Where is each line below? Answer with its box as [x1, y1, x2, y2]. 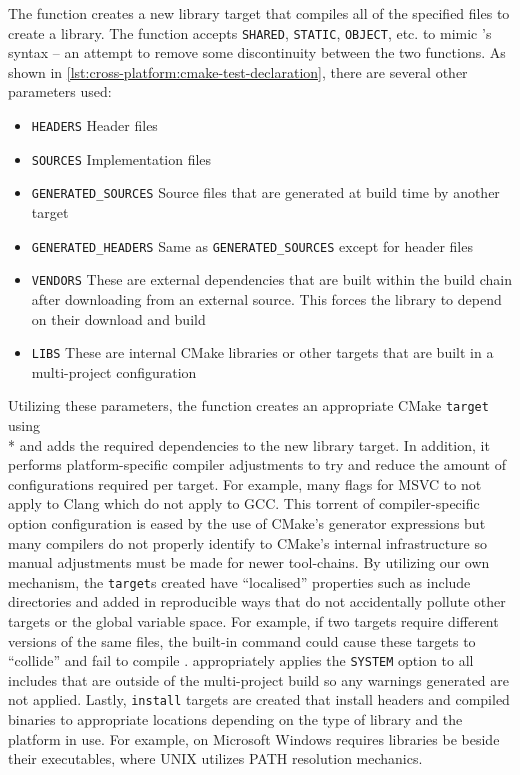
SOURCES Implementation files [31, 148, 212, 169]
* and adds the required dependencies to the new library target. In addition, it [8, 434, 490, 455]
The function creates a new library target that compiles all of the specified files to [8, 3, 510, 23]
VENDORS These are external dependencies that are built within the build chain [31, 269, 512, 290]
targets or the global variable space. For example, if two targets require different [8, 611, 499, 631]
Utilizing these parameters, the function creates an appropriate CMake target [8, 395, 489, 416]
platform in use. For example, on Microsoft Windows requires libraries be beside [8, 728, 500, 749]
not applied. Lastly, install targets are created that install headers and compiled [8, 689, 510, 710]
